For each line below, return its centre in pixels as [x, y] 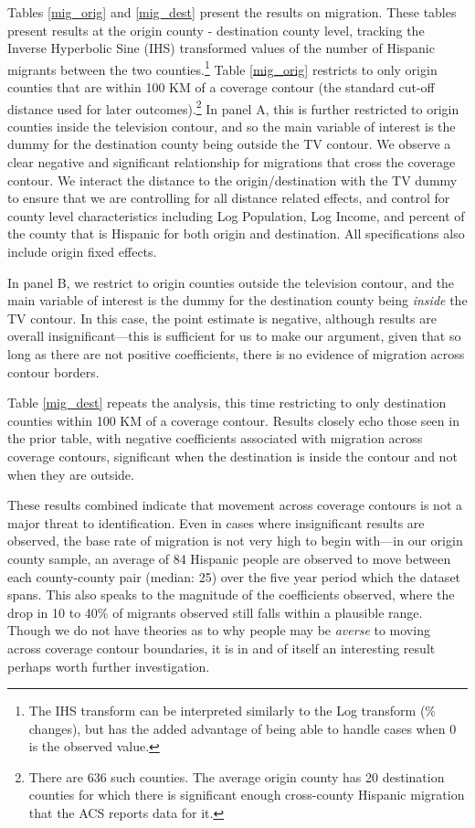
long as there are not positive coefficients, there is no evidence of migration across [236, 354]
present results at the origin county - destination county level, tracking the [216, 30]
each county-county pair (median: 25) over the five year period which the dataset [234, 576]
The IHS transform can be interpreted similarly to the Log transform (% [232, 711]
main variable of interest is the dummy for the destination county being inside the [237, 300]
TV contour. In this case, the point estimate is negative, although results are [222, 318]
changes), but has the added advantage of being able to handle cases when [237, 728]
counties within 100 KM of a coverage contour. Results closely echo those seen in [233, 420]
